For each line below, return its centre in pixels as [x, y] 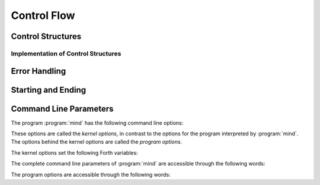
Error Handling [39, 71]
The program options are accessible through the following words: [91, 174]
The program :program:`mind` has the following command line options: [97, 123]
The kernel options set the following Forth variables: [75, 152]
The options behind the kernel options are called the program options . [97, 142]
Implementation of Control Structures [66, 53]
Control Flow [43, 15]
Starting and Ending [48, 90]
